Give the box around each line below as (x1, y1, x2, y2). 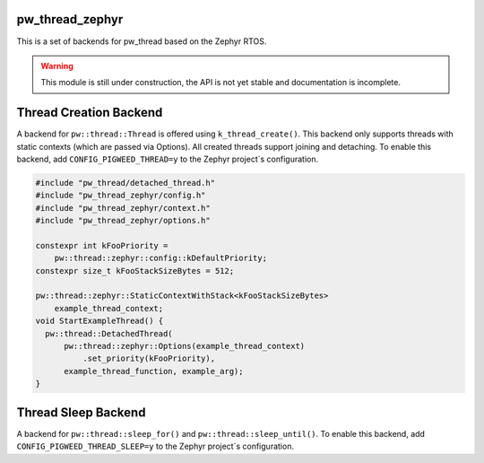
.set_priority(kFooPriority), (82, 354, 215, 363)
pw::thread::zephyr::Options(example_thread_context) (64, 341, 306, 352)
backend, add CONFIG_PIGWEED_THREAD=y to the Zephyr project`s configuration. (16, 153, 318, 164)
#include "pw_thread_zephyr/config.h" (35, 190, 206, 201)
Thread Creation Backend (16, 105, 163, 120)
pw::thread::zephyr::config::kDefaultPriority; (54, 253, 268, 264)
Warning (40, 60, 73, 71)
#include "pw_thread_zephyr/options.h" (35, 215, 211, 226)
